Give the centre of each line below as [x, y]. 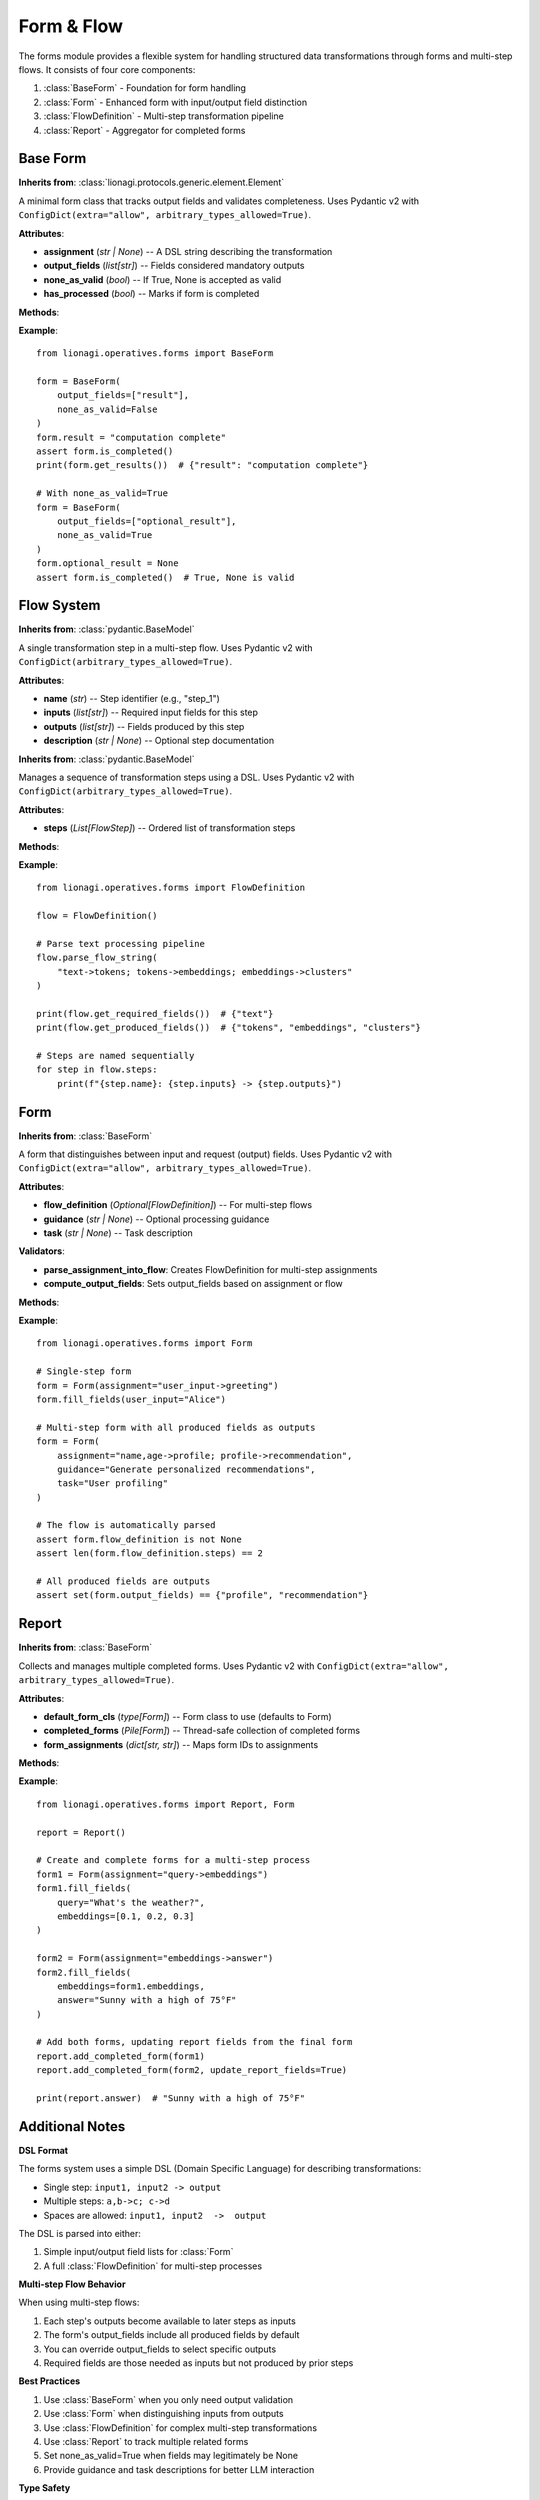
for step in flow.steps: [97, 1069]
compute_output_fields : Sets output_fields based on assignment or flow [193, 1284]
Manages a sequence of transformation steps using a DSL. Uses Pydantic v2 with [186, 777]
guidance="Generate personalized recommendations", [186, 1469]
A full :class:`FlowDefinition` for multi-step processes [153, 2266]
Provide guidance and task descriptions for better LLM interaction [179, 2469]
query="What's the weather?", [130, 1902]
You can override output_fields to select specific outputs [160, 2349]
